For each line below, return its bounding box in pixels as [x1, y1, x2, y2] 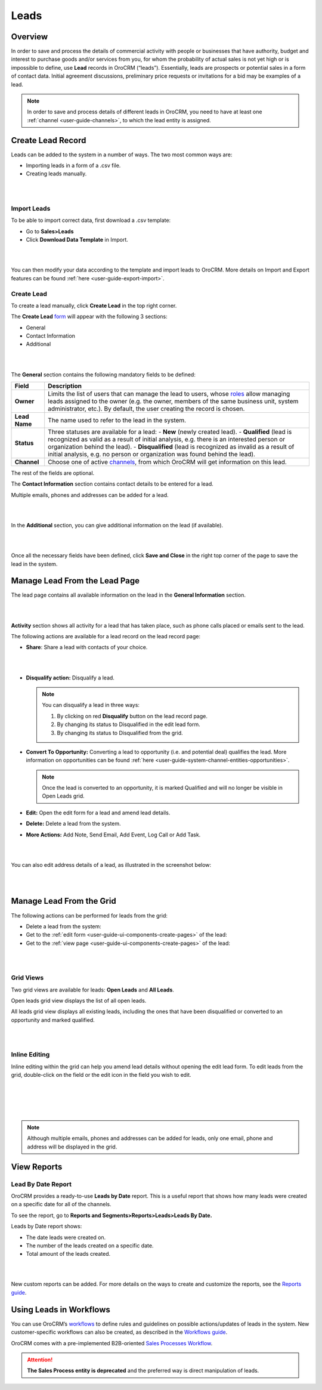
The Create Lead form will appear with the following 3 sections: [11, 313, 168, 320]
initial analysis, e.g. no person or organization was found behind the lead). [48, 450, 256, 459]
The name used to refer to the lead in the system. [48, 416, 187, 425]
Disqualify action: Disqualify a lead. [26, 674, 114, 681]
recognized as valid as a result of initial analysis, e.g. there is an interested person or [48, 435, 286, 444]
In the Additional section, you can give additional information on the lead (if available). [11, 521, 224, 529]
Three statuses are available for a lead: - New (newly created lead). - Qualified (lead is [48, 428, 292, 436]
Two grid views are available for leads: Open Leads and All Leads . [11, 986, 174, 993]
